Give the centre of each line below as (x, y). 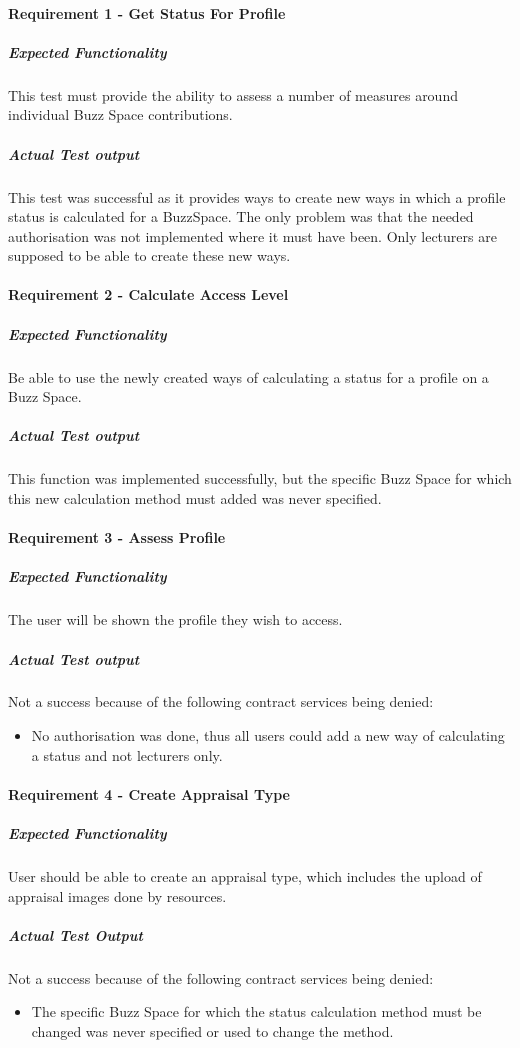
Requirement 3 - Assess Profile (117, 537)
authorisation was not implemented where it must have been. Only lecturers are (252, 235)
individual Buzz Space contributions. (120, 114)
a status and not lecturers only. (127, 754)
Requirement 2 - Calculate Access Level (148, 294)
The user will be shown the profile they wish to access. (175, 619)
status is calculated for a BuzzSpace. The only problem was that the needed (241, 216)
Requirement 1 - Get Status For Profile (147, 12)
